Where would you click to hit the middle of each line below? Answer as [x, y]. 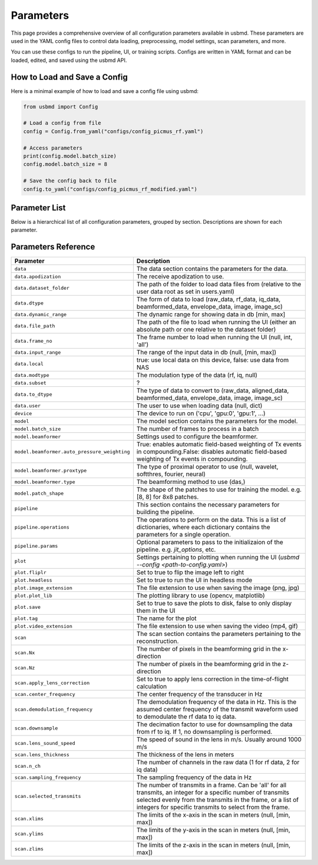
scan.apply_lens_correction [52, 683]
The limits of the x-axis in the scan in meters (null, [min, [213, 815]
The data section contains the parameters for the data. [212, 269]
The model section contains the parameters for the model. [217, 421]
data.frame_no [33, 341]
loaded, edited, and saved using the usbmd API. [69, 60]
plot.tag [26, 618]
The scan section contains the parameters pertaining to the [218, 634]
